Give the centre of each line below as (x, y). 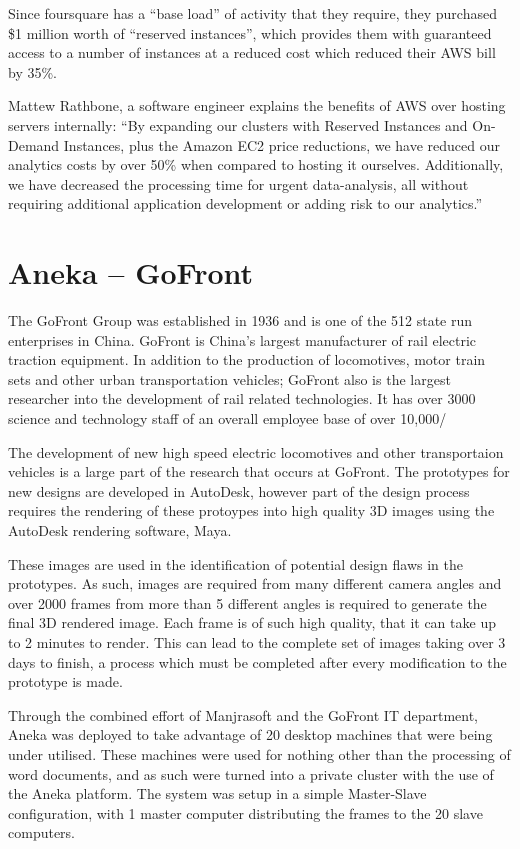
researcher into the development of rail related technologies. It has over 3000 (242, 398)
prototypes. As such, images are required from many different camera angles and (255, 583)
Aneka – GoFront (131, 272)
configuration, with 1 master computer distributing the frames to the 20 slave (245, 812)
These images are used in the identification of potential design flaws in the (236, 563)
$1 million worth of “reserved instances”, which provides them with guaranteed (250, 32)
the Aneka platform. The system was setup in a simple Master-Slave (217, 793)
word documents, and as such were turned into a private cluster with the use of (251, 773)
